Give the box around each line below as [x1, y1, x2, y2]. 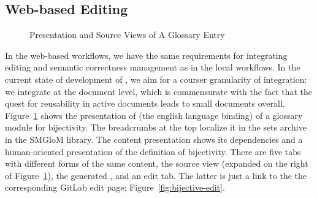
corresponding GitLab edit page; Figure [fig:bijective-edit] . [5, 181, 225, 194]
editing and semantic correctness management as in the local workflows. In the [5, 61, 300, 74]
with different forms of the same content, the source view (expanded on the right [5, 157, 308, 170]
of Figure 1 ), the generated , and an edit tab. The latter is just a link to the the [5, 169, 307, 181]
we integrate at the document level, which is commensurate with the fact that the [5, 85, 313, 97]
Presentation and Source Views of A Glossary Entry [29, 28, 225, 41]
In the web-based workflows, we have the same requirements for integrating [5, 48, 288, 61]
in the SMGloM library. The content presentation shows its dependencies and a [5, 132, 303, 145]
